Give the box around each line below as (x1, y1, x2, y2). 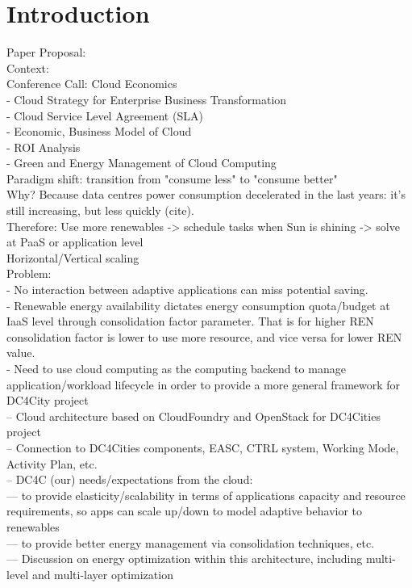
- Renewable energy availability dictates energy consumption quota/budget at (6, 296, 390, 313)
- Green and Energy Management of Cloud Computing (6, 154, 277, 171)
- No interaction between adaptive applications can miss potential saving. (6, 281, 368, 298)
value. (6, 344, 35, 361)
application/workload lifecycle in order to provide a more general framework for (6, 376, 401, 393)
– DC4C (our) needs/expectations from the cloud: (6, 471, 253, 488)
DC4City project (6, 392, 89, 409)
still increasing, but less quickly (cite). (6, 202, 194, 219)
